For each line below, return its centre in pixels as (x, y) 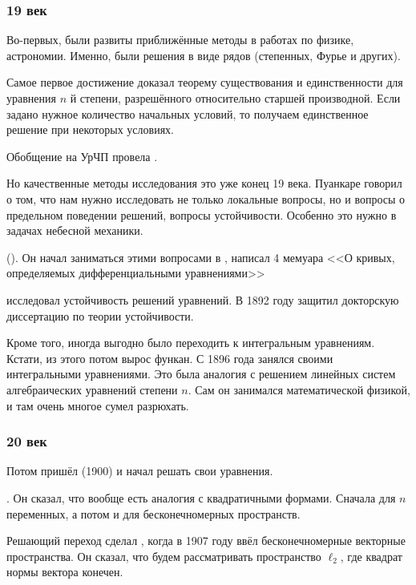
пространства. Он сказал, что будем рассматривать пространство (164, 556)
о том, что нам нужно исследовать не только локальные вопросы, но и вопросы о (206, 198)
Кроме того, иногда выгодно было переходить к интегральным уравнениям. (191, 343)
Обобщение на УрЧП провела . (82, 156)
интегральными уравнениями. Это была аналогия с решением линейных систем (201, 374)
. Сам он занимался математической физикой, (299, 389)
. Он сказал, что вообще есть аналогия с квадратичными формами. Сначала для (201, 497)
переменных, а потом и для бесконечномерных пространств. (153, 513)
